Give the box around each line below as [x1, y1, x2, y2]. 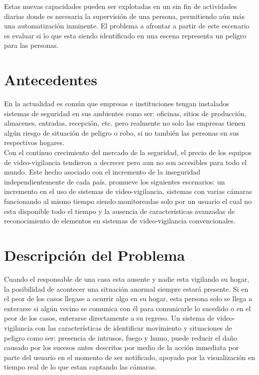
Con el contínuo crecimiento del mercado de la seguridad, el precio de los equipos [4, 147, 252, 158]
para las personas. [4, 40, 59, 50]
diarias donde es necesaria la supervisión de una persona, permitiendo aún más [4, 10, 245, 21]
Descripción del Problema [4, 245, 185, 265]
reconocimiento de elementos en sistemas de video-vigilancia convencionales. [4, 215, 236, 226]
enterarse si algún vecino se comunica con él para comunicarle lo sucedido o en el [4, 303, 251, 313]
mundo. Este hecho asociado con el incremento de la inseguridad [4, 167, 201, 177]
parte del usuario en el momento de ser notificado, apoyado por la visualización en [4, 352, 255, 362]
